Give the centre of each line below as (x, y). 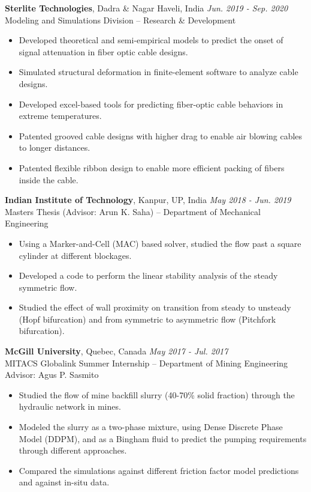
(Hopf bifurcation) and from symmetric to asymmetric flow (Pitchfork (147, 319)
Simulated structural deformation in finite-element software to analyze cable (158, 72)
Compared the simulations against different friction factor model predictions (159, 470)
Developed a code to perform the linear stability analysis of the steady (148, 275)
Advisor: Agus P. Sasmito (52, 375)
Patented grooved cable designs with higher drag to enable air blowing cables (161, 135)
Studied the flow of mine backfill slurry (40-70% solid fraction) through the (157, 394)
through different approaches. (73, 450)
